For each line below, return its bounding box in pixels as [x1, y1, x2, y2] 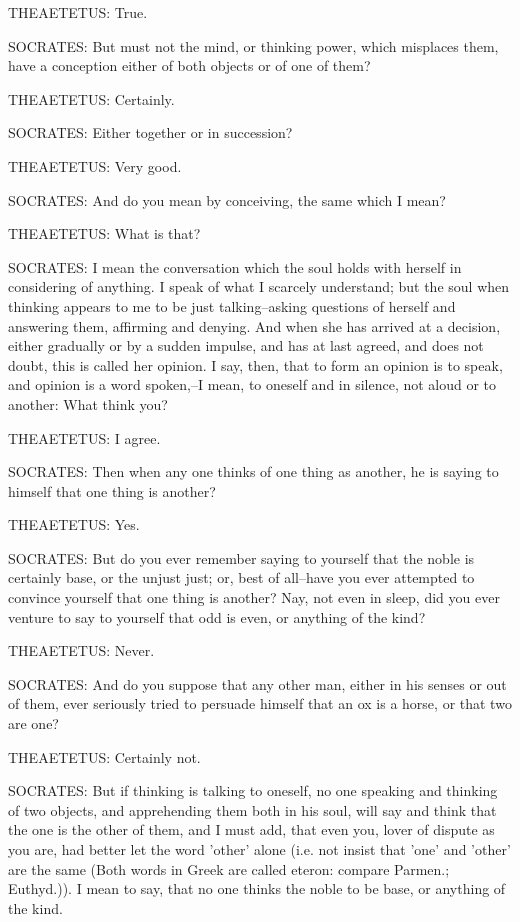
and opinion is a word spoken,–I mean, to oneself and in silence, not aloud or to [8, 374, 497, 395]
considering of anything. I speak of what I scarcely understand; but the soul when [8, 276, 510, 297]
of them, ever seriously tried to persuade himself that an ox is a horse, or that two [8, 693, 512, 714]
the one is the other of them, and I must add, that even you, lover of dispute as [8, 819, 495, 840]
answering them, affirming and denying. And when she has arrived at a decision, [8, 315, 501, 336]
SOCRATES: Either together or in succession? [8, 122, 293, 143]
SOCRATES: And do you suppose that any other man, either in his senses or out [8, 673, 507, 694]
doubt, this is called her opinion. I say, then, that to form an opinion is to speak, [8, 354, 503, 375]
